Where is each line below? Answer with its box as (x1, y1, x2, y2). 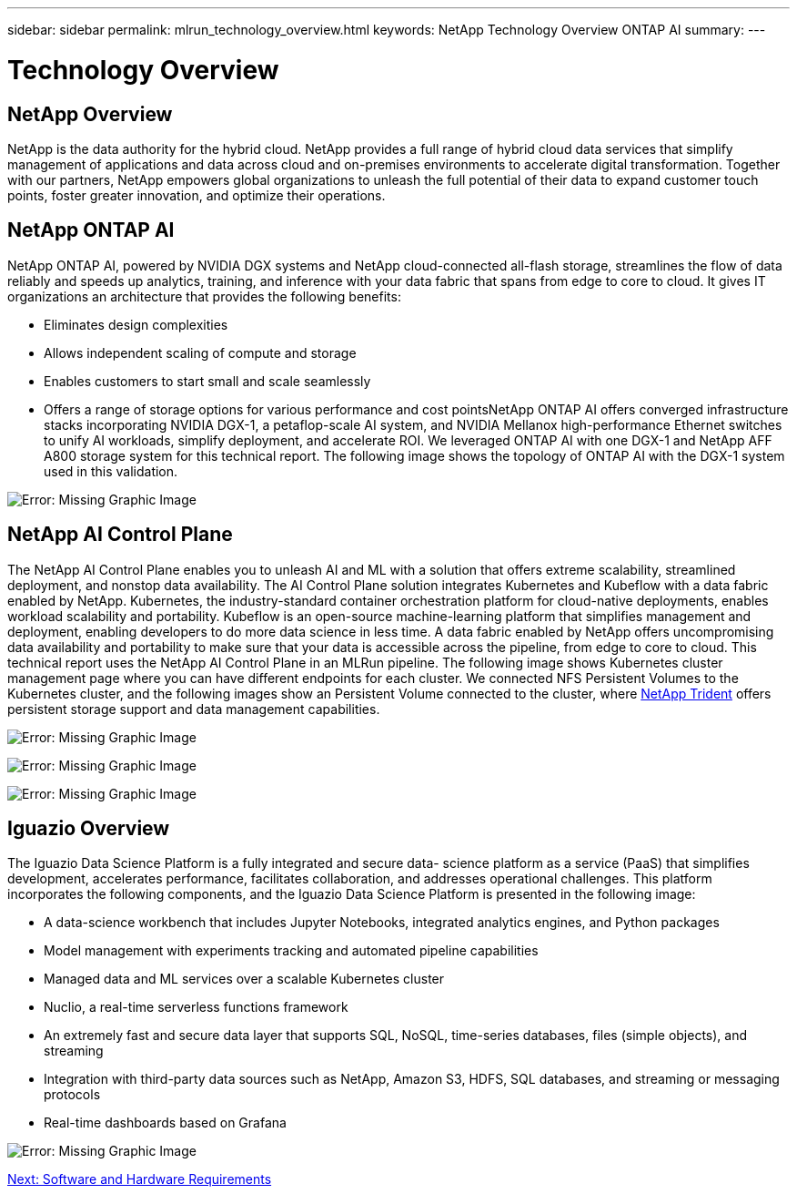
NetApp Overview (7, 102, 173, 126)
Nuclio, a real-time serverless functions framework (44, 999, 348, 1015)
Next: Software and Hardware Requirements (7, 1171, 272, 1188)
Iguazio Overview (7, 817, 170, 841)
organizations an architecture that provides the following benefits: (7, 288, 401, 304)
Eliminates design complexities (44, 316, 228, 332)
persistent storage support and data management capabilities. (7, 700, 380, 717)
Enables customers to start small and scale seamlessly (44, 372, 371, 389)
